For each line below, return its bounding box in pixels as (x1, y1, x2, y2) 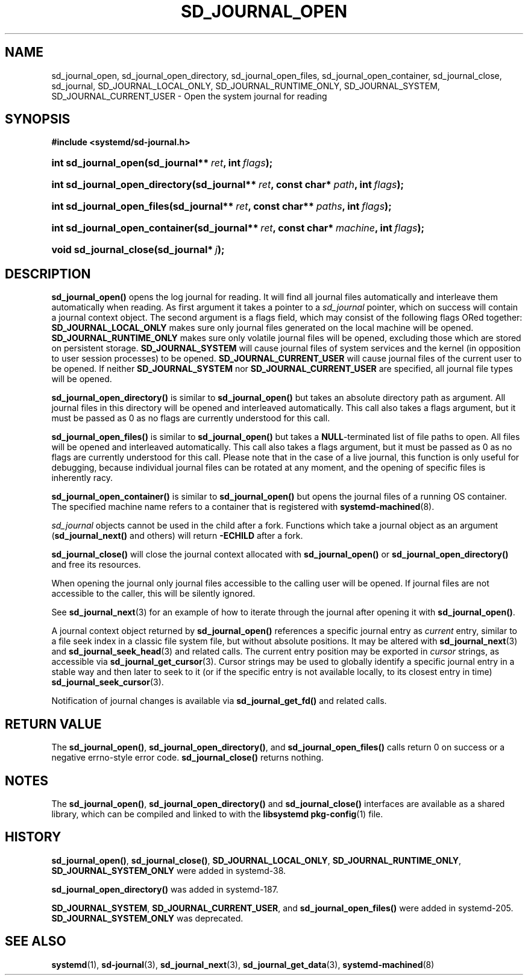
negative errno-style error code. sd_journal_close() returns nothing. (51, 752, 324, 763)
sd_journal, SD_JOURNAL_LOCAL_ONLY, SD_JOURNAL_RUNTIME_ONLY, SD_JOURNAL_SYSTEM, (51, 80, 440, 91)
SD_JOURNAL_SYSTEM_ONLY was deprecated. (51, 912, 244, 923)
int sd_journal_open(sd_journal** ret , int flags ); (51, 157, 273, 169)
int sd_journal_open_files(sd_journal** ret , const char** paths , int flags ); (51, 200, 392, 213)
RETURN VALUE (5, 716, 102, 732)
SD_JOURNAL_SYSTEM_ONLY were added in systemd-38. (51, 865, 286, 876)
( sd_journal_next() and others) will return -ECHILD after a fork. (51, 530, 303, 541)
